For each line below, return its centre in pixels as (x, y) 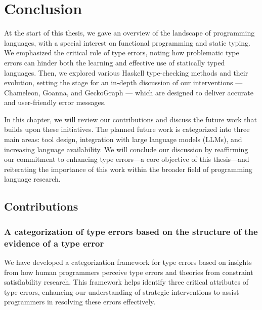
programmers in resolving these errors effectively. (80, 302)
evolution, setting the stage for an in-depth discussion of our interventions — (123, 82)
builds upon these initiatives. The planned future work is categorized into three (127, 129)
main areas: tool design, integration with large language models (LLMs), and (123, 139)
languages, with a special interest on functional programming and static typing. (127, 42)
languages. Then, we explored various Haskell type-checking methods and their (126, 72)
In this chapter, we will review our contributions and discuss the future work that (130, 119)
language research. (32, 179)
